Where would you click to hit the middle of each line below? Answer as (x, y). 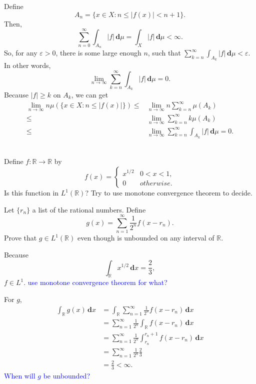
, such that (164, 53)
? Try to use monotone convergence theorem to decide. (169, 192)
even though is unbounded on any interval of (146, 238)
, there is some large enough (98, 53)
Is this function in (31, 192)
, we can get (90, 94)
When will (20, 375)
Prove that (20, 238)
